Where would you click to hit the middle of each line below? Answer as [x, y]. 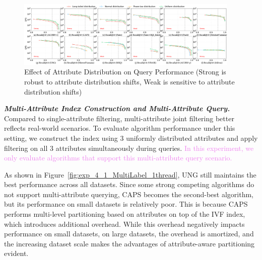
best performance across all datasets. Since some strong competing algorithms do [129, 184]
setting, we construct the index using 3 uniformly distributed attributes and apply [131, 138]
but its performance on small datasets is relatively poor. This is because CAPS [126, 204]
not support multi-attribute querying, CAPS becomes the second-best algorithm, [129, 194]
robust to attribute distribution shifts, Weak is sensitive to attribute [129, 81]
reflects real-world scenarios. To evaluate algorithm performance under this [120, 128]
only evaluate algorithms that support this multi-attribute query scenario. [118, 158]
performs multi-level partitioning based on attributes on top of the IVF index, [125, 214]
